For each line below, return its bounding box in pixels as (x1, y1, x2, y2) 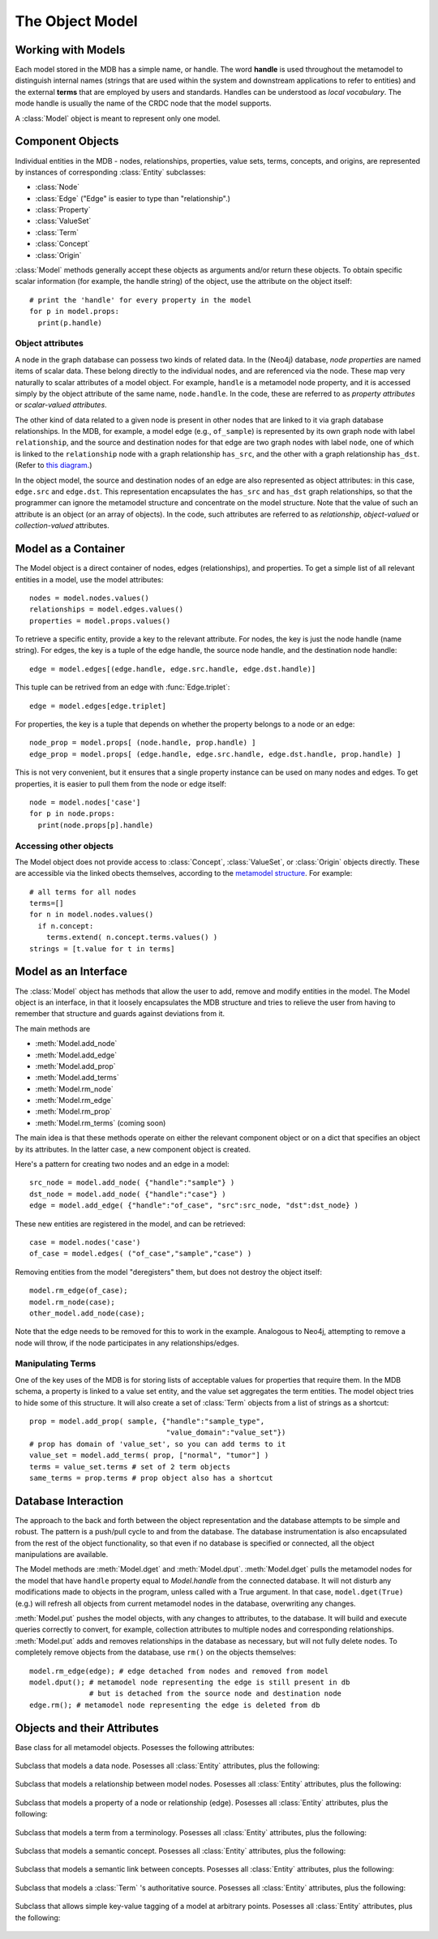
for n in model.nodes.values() (29, 910, 154, 920)
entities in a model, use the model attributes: (15, 574, 164, 584)
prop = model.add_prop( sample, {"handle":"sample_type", (29, 1417, 265, 1426)
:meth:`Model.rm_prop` (35, 1107, 113, 1117)
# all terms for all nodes (29, 887, 137, 896)
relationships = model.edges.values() (29, 605, 184, 614)
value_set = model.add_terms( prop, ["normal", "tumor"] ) (29, 1451, 269, 1460)
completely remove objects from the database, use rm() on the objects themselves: (15, 1647, 296, 1658)
